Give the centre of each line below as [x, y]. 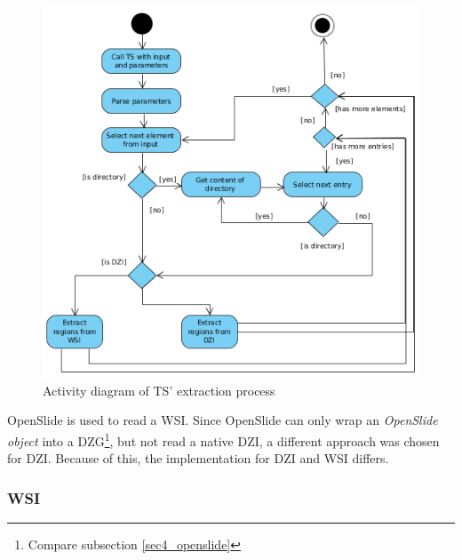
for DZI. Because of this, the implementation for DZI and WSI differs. [198, 458]
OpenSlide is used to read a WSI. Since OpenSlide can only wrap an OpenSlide [223, 420]
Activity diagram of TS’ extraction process [159, 390]
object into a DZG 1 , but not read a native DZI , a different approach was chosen [223, 439]
